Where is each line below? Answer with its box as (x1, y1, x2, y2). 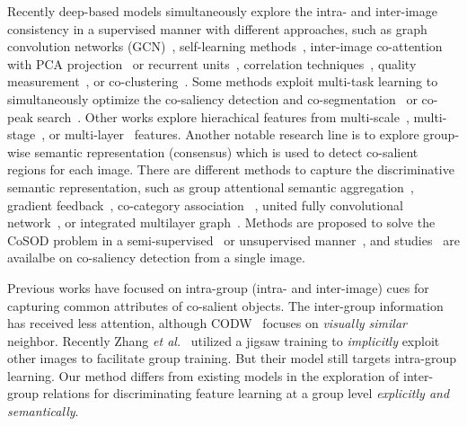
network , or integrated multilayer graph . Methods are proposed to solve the (7, 213, 436, 232)
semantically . (7, 402, 79, 421)
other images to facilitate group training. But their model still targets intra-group (7, 349, 457, 368)
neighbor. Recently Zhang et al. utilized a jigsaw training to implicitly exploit (7, 331, 440, 350)
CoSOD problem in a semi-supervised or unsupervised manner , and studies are (7, 230, 460, 249)
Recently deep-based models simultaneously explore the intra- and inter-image (7, 2, 437, 20)
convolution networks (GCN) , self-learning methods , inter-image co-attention (7, 37, 443, 56)
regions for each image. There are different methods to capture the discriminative (7, 160, 454, 179)
